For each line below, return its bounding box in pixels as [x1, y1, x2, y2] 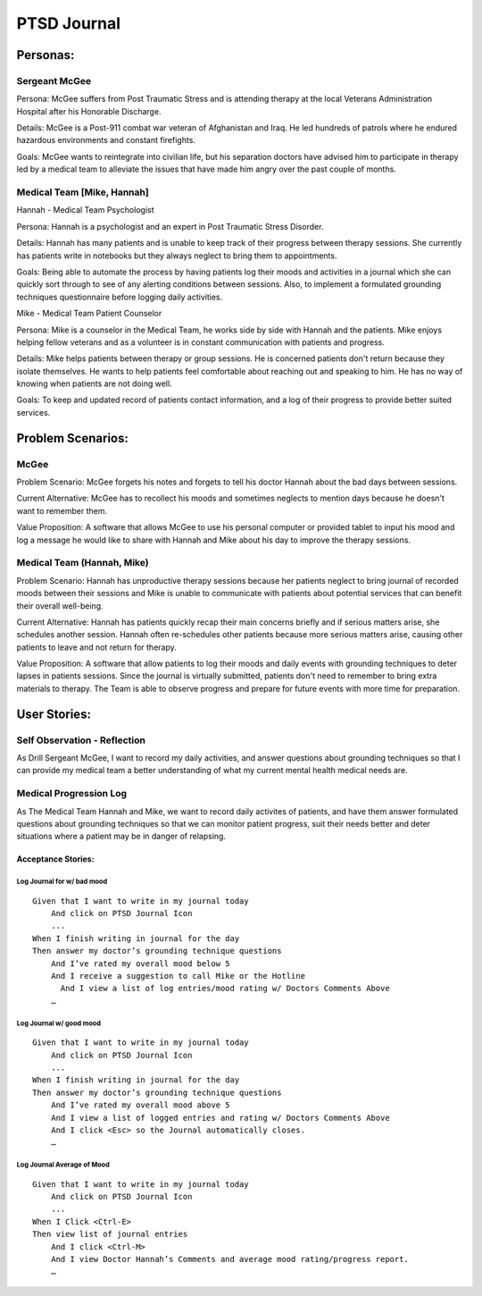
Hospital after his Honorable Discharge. [16, 105, 162, 116]
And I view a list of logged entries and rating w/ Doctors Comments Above [50, 1113, 390, 1123]
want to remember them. [16, 505, 108, 516]
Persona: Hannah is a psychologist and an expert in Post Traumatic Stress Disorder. [16, 221, 324, 231]
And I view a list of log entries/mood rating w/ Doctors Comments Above [60, 983, 390, 994]
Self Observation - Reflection [16, 734, 146, 746]
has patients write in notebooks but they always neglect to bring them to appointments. [16, 250, 337, 261]
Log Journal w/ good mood [16, 1019, 102, 1028]
